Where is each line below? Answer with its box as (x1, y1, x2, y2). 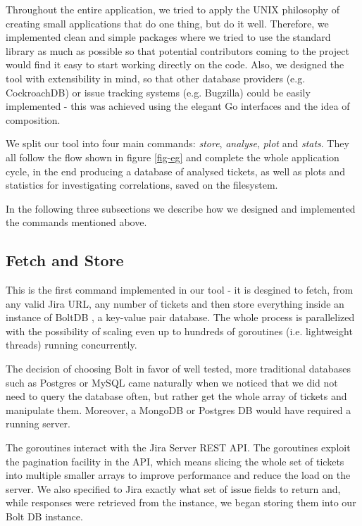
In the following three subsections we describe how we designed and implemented (6, 201, 356, 215)
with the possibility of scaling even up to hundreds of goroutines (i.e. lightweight (6, 323, 353, 338)
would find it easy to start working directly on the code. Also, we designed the (6, 57, 344, 72)
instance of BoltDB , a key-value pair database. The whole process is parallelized (6, 310, 355, 325)
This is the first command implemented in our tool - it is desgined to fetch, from (6, 282, 354, 297)
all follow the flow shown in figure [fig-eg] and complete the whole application (6, 149, 339, 164)
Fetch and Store (6, 249, 124, 271)
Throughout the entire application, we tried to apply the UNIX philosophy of (6, 2, 339, 16)
